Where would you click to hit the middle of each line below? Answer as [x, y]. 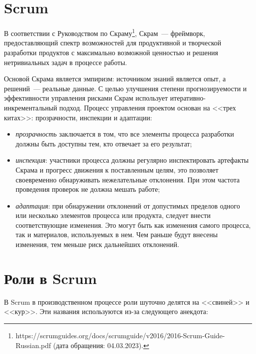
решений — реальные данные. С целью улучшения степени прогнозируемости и [126, 88]
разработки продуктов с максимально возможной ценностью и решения [111, 52]
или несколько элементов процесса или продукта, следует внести [113, 215]
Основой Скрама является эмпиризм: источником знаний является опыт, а [115, 79]
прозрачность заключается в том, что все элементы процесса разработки [125, 134]
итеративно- [188, 98]
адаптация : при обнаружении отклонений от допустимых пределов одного [128, 205]
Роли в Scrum [50, 278]
